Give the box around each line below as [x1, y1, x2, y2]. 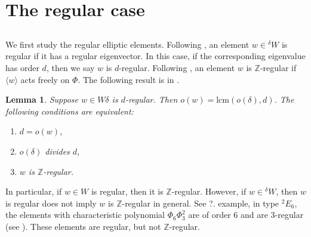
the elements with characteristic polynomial [5, 208, 165, 221]
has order [5, 61, 39, 73]
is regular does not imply [5, 196, 97, 209]
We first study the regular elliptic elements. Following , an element [5, 38, 250, 50]
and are [241, 208, 268, 221]
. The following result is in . [78, 73, 180, 85]
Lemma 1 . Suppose [5, 93, 79, 106]
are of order [188, 208, 231, 221]
